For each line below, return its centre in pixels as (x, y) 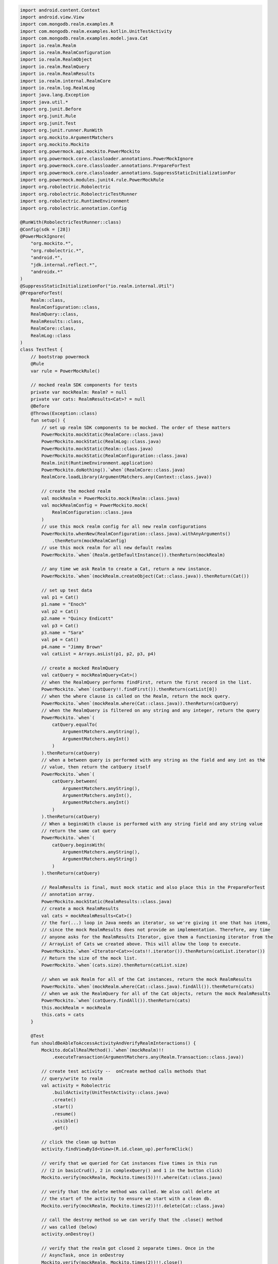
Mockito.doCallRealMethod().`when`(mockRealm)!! (103, 1050)
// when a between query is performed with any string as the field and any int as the (153, 760)
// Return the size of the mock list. (89, 958)
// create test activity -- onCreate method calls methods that (124, 1071)
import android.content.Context (60, 10)
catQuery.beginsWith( (79, 845)
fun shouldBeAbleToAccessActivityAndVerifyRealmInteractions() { (113, 1043)
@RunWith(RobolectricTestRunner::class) (71, 222)
